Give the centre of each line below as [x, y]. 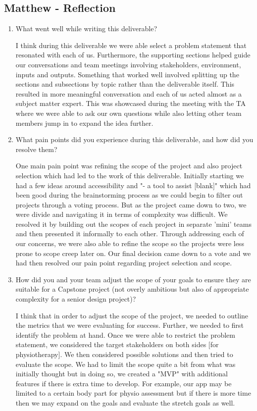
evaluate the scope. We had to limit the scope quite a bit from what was [126, 364]
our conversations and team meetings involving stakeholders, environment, [128, 64]
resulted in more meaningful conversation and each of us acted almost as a [129, 93]
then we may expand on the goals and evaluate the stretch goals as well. [125, 402]
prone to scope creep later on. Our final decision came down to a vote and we [133, 253]
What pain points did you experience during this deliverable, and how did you [134, 139]
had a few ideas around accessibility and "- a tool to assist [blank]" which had [133, 185]
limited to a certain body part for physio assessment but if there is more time [133, 393]
